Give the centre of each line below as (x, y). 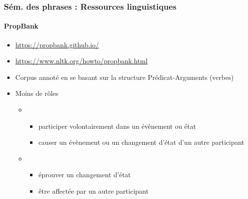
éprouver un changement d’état (85, 175)
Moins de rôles (37, 93)
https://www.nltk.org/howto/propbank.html (81, 61)
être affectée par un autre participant (93, 191)
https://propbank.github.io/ (57, 44)
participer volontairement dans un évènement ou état (117, 126)
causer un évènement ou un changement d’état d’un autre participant (141, 142)
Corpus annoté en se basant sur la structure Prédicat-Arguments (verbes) (124, 77)
